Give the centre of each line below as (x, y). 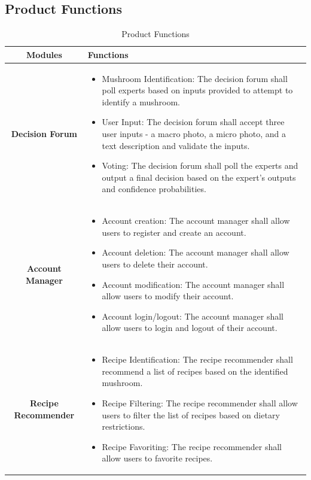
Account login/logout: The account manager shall (193, 316)
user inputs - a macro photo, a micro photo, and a (194, 134)
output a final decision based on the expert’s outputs (199, 177)
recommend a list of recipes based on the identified (195, 371)
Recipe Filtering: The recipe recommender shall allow (200, 403)
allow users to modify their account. (168, 296)
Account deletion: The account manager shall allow (196, 252)
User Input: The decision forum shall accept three (193, 122)
